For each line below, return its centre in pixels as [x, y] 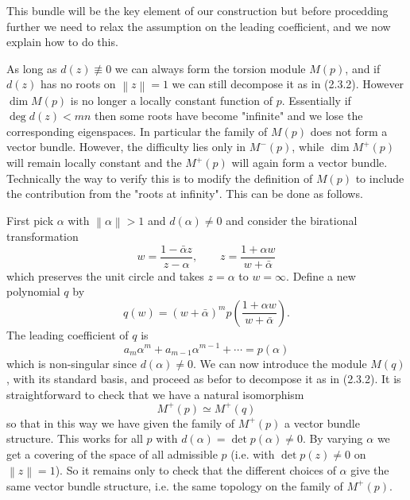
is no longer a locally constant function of [172, 100]
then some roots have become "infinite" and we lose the [229, 116]
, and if [363, 68]
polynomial [33, 291]
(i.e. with [253, 454]
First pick [30, 220]
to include [380, 178]
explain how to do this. [62, 42]
